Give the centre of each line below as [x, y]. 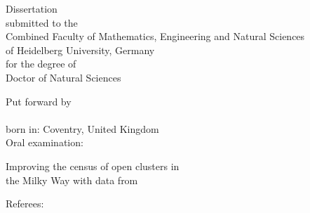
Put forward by [39, 101]
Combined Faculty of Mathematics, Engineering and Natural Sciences [155, 36]
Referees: [25, 204]
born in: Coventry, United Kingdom [82, 128]
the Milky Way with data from [72, 180]
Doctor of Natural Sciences [63, 77]
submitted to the [42, 22]
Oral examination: [45, 142]
